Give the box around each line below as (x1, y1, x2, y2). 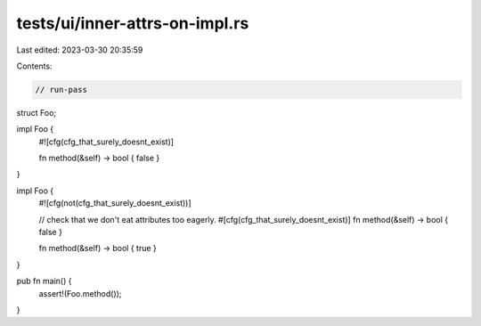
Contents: (16, 61, 53, 71)
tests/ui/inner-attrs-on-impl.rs (16, 13, 249, 33)
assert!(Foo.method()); (38, 288, 122, 298)
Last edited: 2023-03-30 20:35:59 (16, 45, 143, 55)
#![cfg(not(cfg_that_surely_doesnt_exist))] (38, 198, 192, 208)
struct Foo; (16, 107, 57, 118)
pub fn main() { (16, 276, 72, 287)
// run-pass (35, 85, 88, 94)
